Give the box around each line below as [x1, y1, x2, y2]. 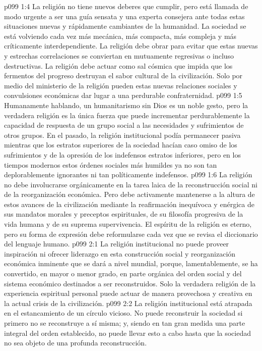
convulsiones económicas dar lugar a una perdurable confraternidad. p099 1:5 [4, 90, 242, 101]
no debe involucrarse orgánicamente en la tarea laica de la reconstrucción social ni [4, 179, 257, 189]
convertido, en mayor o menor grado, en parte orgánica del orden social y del [4, 268, 242, 279]
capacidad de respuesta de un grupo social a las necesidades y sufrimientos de [4, 120, 244, 130]
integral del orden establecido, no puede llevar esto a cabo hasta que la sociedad [4, 327, 251, 338]
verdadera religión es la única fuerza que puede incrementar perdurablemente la [4, 110, 250, 120]
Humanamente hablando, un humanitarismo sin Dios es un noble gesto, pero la [4, 99, 248, 110]
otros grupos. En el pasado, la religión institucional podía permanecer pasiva [4, 129, 241, 140]
